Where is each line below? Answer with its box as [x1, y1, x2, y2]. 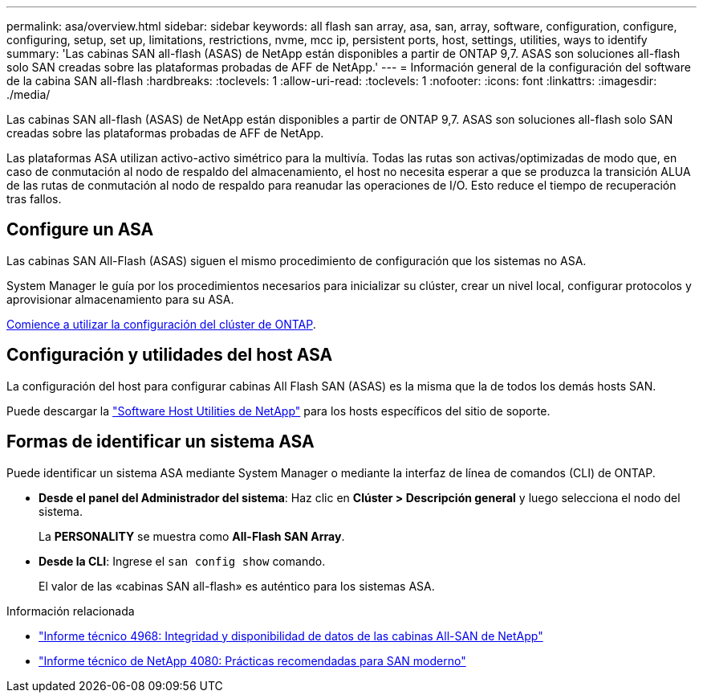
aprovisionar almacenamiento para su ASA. [6, 292, 234, 306]
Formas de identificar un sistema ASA [6, 431, 315, 452]
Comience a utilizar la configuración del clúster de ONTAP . [6, 317, 316, 331]
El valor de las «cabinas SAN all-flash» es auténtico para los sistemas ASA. [39, 578, 435, 593]
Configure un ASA [6, 219, 154, 240]
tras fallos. [6, 192, 62, 206]
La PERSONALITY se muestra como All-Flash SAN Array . [39, 529, 345, 543]
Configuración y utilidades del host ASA [6, 345, 333, 366]
